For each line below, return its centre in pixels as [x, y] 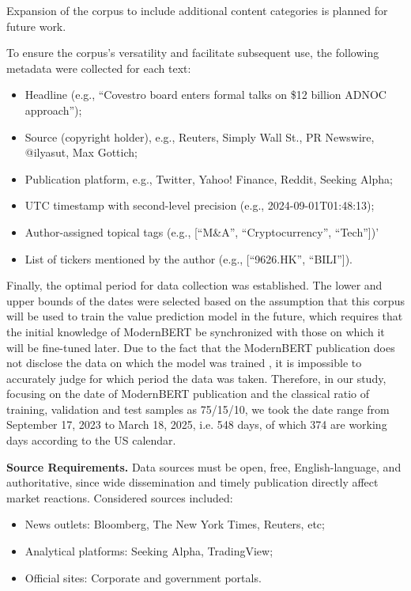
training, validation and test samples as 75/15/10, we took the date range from [198, 409]
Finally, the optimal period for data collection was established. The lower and [194, 285]
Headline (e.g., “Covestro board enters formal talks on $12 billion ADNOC [205, 95]
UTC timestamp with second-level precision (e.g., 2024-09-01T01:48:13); [200, 205]
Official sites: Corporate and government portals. [143, 577]
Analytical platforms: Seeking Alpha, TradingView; [149, 551]
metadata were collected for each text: [99, 68]
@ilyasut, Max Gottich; [81, 152]
